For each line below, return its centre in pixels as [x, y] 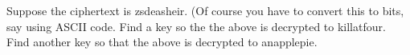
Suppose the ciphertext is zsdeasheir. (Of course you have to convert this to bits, [205, 10]
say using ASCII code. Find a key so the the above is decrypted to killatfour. [196, 26]
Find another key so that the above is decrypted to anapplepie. [162, 42]
